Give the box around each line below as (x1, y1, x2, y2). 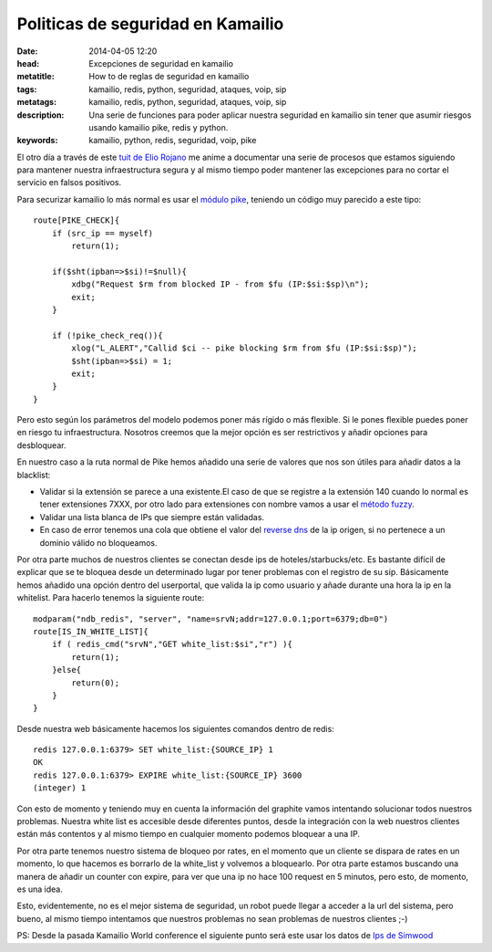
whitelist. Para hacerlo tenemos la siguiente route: (16, 592, 205, 603)
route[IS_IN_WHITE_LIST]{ (33, 626, 149, 636)
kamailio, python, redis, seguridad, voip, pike (88, 135, 257, 146)
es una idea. (16, 884, 63, 894)
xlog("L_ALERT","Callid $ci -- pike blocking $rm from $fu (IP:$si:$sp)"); (71, 343, 418, 353)
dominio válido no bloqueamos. (39, 537, 159, 548)
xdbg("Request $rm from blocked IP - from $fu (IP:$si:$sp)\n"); (71, 279, 370, 289)
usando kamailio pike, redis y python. (88, 121, 229, 132)
